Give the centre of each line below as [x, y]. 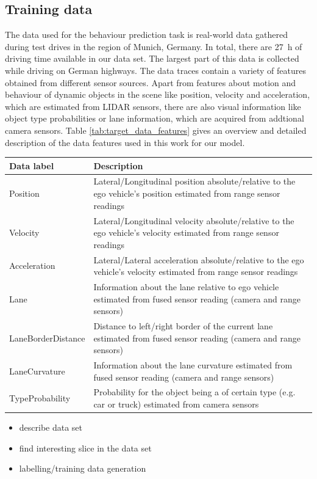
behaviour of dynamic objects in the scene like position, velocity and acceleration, [158, 94]
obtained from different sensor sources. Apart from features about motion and [151, 82]
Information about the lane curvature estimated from [193, 365]
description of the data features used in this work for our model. [125, 142]
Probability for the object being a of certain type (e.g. [194, 392]
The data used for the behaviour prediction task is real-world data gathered [147, 35]
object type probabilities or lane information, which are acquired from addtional [155, 118]
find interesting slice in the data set [85, 448]
